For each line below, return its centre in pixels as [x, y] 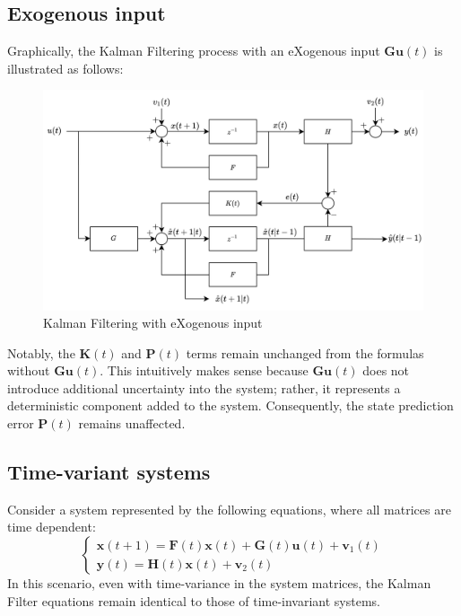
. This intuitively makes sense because [204, 370]
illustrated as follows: [65, 68]
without [29, 370]
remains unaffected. [132, 423]
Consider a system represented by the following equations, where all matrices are [229, 509]
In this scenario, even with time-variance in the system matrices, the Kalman [219, 583]
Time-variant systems [109, 472]
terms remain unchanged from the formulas [305, 352]
